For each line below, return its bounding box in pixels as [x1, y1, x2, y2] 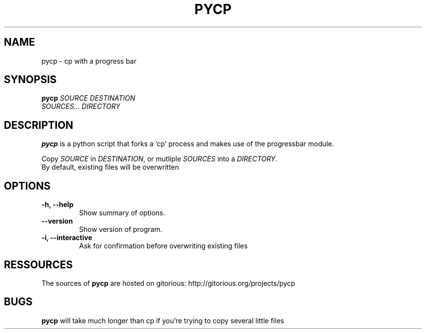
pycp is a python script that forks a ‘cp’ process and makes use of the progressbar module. [41, 140, 334, 148]
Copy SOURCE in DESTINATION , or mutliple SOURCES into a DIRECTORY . [41, 155, 278, 163]
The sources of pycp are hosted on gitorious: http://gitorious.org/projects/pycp [41, 279, 295, 287]
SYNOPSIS [4, 73, 57, 86]
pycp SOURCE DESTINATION [41, 94, 136, 103]
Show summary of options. [79, 209, 165, 217]
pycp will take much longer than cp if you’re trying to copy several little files [41, 316, 284, 325]
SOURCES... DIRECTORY [41, 102, 121, 111]
